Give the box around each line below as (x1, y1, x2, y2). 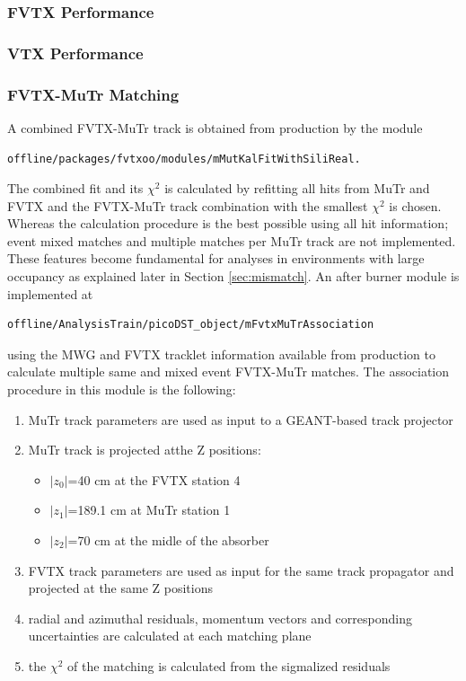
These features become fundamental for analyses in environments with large (7, 249, 425, 268)
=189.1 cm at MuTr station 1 (67, 500, 231, 519)
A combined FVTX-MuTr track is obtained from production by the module (7, 118, 423, 137)
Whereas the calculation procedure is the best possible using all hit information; (7, 214, 449, 233)
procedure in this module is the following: (7, 380, 236, 399)
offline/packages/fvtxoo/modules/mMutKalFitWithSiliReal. (7, 152, 361, 165)
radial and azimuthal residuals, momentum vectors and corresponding (28, 608, 412, 627)
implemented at (7, 284, 93, 303)
